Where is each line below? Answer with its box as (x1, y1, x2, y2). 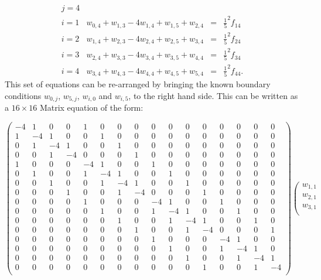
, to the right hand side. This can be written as (128, 89, 298, 101)
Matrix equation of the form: (39, 101, 144, 114)
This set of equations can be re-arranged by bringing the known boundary (5, 78, 271, 90)
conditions (5, 89, 42, 101)
